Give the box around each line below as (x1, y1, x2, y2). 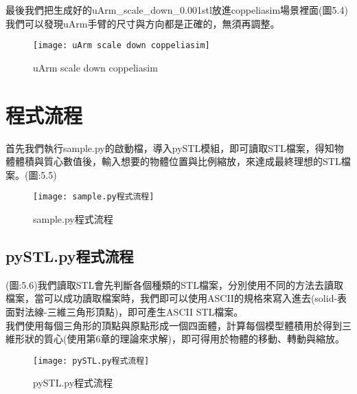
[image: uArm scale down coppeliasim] (33, 41, 210, 51)
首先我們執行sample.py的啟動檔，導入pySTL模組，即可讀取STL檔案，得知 (5, 140, 334, 155)
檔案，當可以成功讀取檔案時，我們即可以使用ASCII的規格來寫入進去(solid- (5, 291, 338, 305)
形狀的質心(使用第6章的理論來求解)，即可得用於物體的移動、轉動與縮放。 (14, 331, 345, 346)
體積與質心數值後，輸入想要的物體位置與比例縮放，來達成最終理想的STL (14, 154, 341, 168)
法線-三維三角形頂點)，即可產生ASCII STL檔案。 (24, 304, 244, 318)
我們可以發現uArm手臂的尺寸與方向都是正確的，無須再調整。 (5, 16, 280, 30)
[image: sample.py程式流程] (33, 192, 154, 202)
